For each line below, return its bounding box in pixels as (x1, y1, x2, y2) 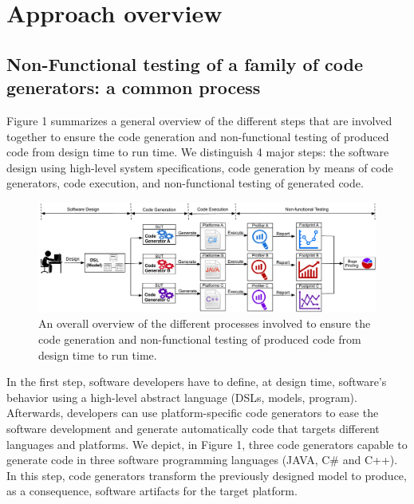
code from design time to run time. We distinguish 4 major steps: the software (6, 144, 389, 160)
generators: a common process (6, 75, 261, 100)
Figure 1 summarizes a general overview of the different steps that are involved (6, 112, 392, 128)
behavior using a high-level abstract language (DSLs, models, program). (6, 388, 357, 405)
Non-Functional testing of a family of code (6, 51, 364, 76)
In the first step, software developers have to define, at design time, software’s (6, 373, 387, 390)
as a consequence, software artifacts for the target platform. (6, 482, 298, 499)
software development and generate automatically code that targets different (6, 419, 380, 436)
